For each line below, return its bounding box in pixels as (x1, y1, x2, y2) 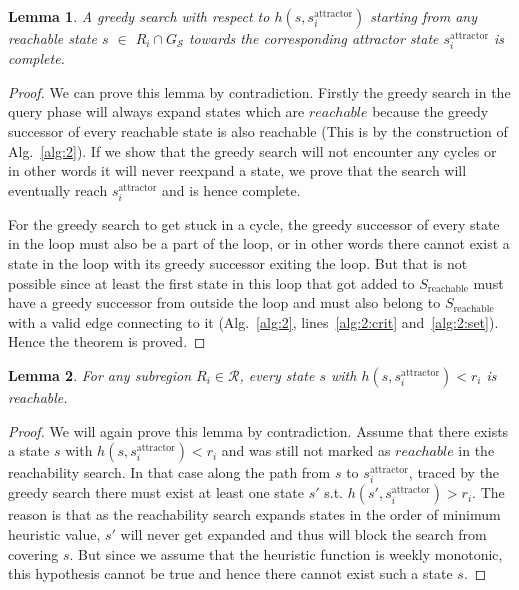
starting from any (370, 6, 477, 26)
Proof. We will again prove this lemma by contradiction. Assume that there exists (8, 420, 509, 441)
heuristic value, (8, 523, 101, 544)
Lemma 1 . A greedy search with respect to (8, 6, 270, 26)
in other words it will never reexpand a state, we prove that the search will (8, 160, 467, 181)
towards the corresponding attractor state (188, 28, 439, 48)
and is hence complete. (162, 179, 301, 200)
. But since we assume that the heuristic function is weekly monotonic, (69, 543, 503, 564)
